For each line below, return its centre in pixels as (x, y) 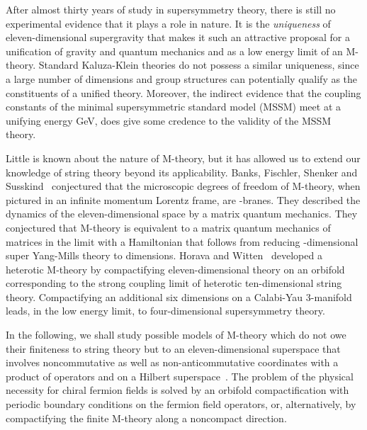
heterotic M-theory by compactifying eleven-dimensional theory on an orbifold (175, 269)
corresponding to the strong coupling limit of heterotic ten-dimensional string (174, 283)
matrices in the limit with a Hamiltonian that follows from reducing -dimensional (182, 241)
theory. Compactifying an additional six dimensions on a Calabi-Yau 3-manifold (179, 296)
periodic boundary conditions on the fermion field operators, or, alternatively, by (181, 404)
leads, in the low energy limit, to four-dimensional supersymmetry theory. (165, 311)
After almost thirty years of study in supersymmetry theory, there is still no (171, 9)
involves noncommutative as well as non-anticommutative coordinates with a (172, 362)
